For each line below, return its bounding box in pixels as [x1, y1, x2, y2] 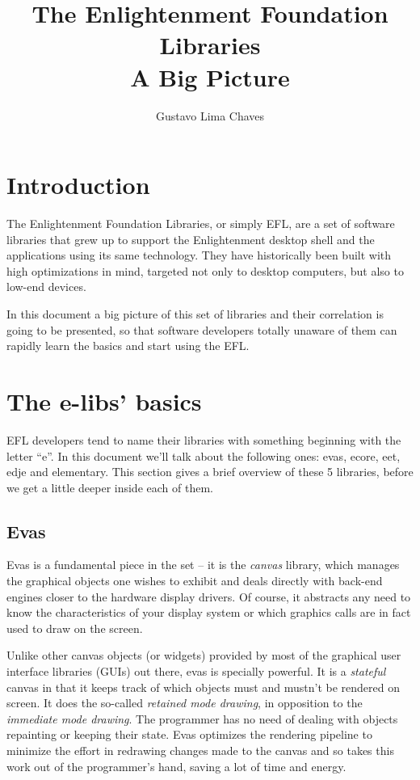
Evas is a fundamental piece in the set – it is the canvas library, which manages [6, 556, 400, 573]
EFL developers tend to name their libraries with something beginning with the [6, 431, 401, 448]
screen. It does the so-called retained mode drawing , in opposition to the [6, 694, 363, 711]
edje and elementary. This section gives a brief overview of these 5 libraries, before [6, 463, 414, 480]
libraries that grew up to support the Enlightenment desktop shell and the [6, 230, 375, 247]
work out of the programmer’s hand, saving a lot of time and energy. [6, 757, 346, 774]
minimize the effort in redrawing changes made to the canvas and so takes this [6, 742, 394, 759]
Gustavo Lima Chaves [155, 107, 265, 124]
